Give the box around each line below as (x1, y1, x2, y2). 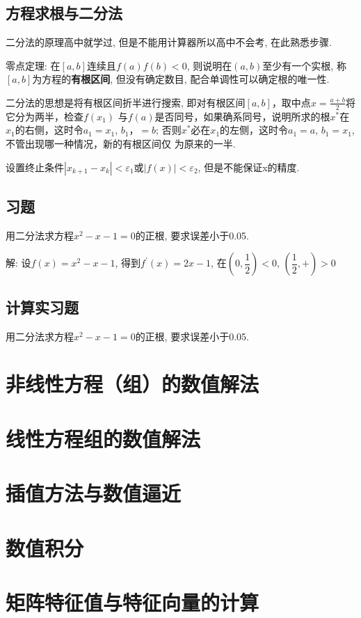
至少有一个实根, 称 (262, 58, 346, 72)
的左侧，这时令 (220, 122, 289, 137)
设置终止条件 (6, 159, 64, 174)
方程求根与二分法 (6, 2, 122, 24)
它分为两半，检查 (6, 109, 83, 123)
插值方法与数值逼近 (6, 479, 182, 507)
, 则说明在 (186, 58, 232, 72)
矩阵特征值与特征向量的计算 (6, 587, 259, 616)
